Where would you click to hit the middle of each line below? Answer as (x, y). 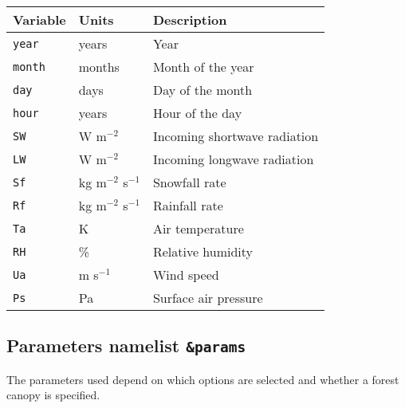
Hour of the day (197, 113)
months (99, 67)
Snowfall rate (189, 182)
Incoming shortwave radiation (236, 136)
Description (190, 20)
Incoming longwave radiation (233, 159)
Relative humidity (203, 251)
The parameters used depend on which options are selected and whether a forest (203, 379)
